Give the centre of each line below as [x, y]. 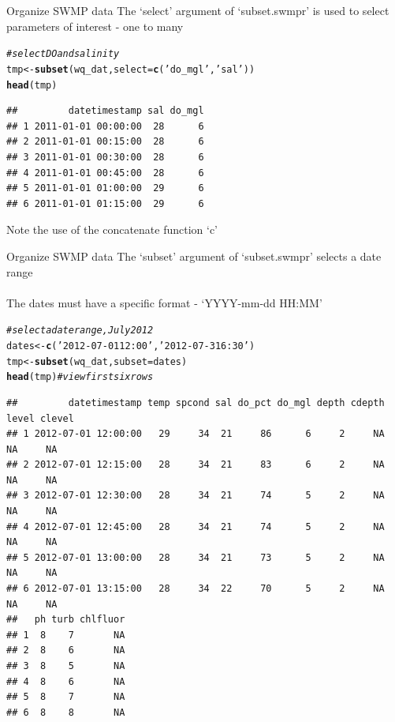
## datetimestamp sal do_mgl [105, 111]
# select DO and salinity [63, 54]
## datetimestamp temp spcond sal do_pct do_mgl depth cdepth [196, 402]
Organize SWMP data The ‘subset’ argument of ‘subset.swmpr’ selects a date [194, 256]
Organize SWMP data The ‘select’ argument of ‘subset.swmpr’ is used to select [198, 10]
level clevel [40, 418]
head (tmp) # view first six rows [80, 377]
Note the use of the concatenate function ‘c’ [112, 229]
